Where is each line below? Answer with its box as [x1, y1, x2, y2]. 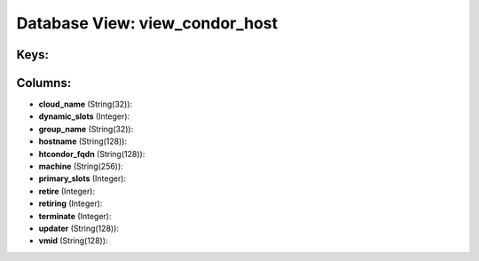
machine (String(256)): [38, 161, 123, 172]
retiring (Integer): [38, 198, 103, 209]
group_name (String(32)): [38, 123, 134, 134]
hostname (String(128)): [38, 136, 128, 146]
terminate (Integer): [38, 210, 112, 221]
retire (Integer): [38, 186, 96, 196]
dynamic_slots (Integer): [38, 111, 130, 122]
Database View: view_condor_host [16, 13, 279, 33]
